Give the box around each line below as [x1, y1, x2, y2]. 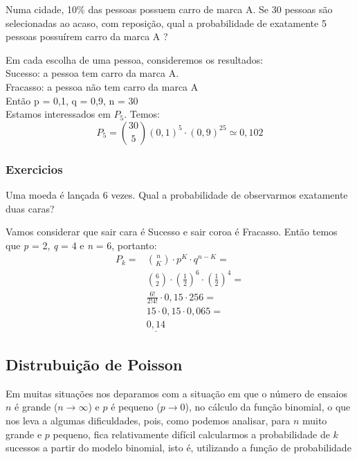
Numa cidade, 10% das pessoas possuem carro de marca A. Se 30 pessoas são [6, 2, 333, 16]
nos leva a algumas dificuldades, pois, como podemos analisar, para [6, 413, 291, 428]
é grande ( [15, 399, 58, 414]
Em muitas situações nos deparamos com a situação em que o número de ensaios [6, 386, 347, 400]
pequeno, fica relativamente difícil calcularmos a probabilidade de [53, 426, 330, 441]
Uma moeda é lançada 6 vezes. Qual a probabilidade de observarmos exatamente [6, 187, 348, 201]
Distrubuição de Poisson [6, 354, 183, 375]
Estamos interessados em [6, 107, 111, 121]
